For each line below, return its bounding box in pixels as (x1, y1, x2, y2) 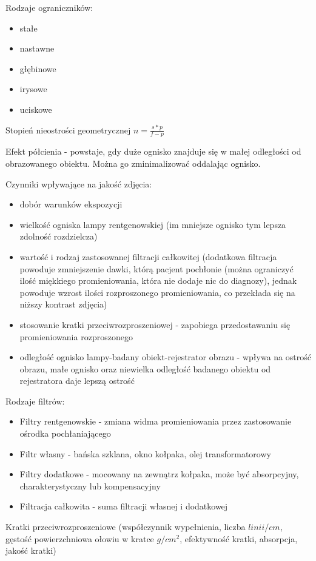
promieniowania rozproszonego (19, 330, 133, 343)
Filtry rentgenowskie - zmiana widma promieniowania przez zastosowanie (19, 415, 292, 428)
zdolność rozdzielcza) (19, 230, 98, 243)
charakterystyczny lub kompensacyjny (19, 479, 161, 492)
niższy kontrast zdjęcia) (19, 298, 107, 311)
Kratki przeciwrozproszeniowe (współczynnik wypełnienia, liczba (5, 520, 246, 533)
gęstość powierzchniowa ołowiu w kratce (5, 532, 154, 545)
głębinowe (19, 62, 56, 75)
